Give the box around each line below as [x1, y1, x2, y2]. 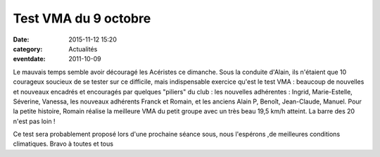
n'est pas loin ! [13, 117, 56, 125]
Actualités [68, 44, 98, 53]
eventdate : [13, 55, 46, 63]
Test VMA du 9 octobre [13, 11, 151, 26]
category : [13, 44, 43, 53]
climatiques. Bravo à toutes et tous [13, 139, 114, 148]
